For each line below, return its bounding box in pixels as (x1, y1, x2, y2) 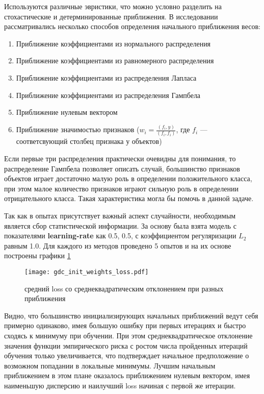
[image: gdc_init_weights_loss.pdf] (24, 268, 149, 276)
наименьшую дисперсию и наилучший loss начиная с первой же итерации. (4, 380, 236, 390)
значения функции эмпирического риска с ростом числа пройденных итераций (4, 340, 248, 351)
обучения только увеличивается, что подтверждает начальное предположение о (4, 350, 249, 361)
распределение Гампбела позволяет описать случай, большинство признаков (4, 163, 240, 174)
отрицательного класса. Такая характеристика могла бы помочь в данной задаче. (4, 193, 254, 204)
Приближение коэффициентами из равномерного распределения (16, 55, 214, 66)
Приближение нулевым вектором (16, 107, 118, 117)
